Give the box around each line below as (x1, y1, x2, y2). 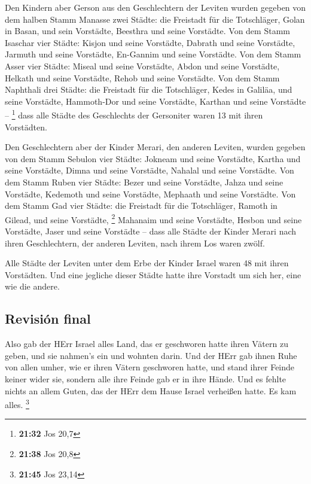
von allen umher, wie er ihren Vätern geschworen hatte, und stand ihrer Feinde (5, 361, 295, 373)
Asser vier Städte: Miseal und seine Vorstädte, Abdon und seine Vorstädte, (5, 59, 280, 72)
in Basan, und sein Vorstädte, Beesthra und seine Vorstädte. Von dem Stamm (5, 25, 290, 37)
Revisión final (5, 309, 91, 328)
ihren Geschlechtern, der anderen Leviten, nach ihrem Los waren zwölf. (5, 236, 265, 249)
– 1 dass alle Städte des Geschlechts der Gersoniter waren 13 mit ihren (5, 107, 263, 121)
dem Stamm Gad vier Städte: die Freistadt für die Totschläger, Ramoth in (5, 199, 278, 212)
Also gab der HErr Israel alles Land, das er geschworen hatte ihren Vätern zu (5, 337, 288, 350)
